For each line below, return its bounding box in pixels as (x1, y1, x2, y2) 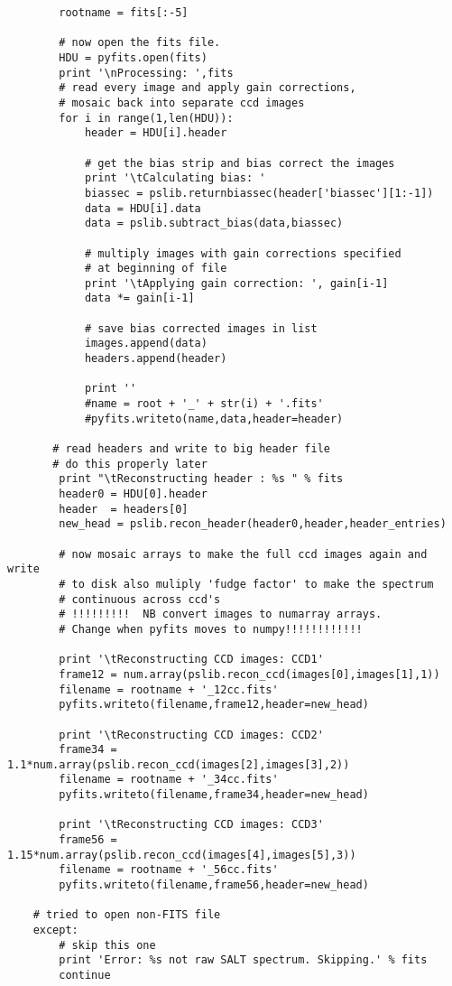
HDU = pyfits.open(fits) (59, 51, 208, 64)
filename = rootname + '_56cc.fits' (59, 863, 279, 877)
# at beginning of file (84, 262, 227, 275)
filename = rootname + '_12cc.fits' (59, 683, 279, 696)
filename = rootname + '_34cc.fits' (59, 773, 279, 786)
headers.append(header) (84, 352, 227, 366)
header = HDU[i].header (84, 126, 227, 140)
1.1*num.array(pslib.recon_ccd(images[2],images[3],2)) (7, 758, 350, 771)
